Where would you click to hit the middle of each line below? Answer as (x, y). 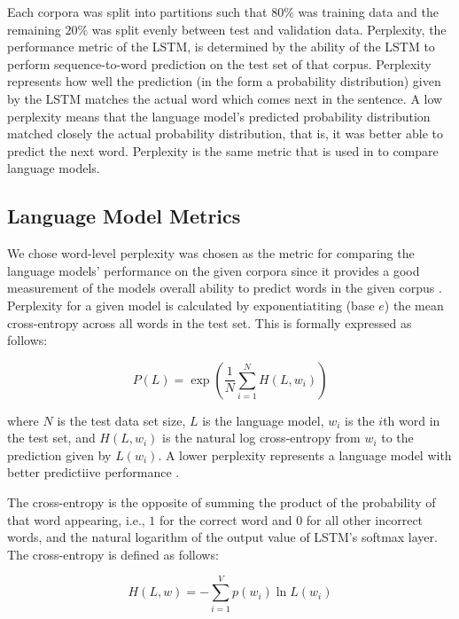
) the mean (414, 305)
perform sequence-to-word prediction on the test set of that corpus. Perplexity (219, 63)
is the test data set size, (121, 420)
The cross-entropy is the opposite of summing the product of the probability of (222, 502)
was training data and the (368, 12)
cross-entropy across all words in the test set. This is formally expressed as (210, 322)
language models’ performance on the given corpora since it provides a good (214, 270)
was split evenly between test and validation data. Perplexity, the (269, 29)
